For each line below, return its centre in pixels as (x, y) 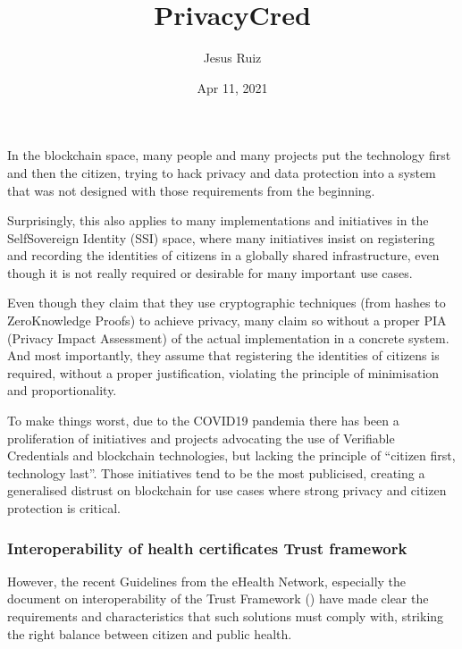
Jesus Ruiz (232, 58)
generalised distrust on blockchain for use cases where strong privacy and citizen (227, 490)
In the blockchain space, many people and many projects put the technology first (229, 155)
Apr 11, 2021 (232, 87)
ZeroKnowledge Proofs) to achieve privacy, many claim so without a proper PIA (227, 320)
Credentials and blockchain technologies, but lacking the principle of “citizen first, (231, 455)
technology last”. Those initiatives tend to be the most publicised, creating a (216, 472)
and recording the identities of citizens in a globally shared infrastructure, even (223, 255)
